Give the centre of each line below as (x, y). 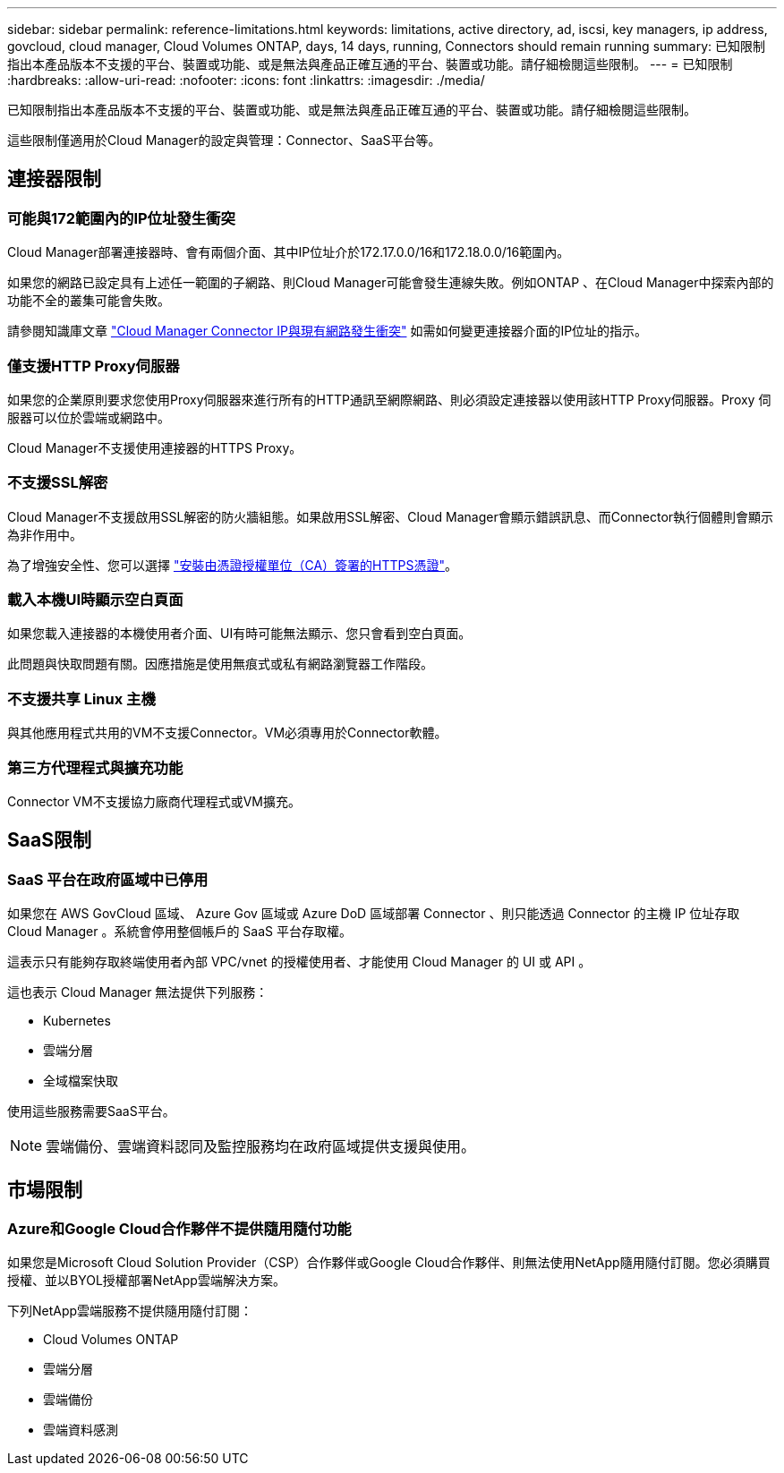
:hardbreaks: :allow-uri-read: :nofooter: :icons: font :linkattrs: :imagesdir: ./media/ (246, 80)
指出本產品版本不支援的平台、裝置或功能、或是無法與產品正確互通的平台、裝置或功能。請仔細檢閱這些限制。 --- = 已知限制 (370, 64)
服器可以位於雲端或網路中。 (89, 417)
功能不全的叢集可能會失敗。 (89, 301)
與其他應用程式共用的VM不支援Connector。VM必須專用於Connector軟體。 (227, 733)
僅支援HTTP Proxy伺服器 (94, 366)
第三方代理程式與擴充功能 (95, 767)
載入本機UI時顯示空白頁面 (95, 600)
